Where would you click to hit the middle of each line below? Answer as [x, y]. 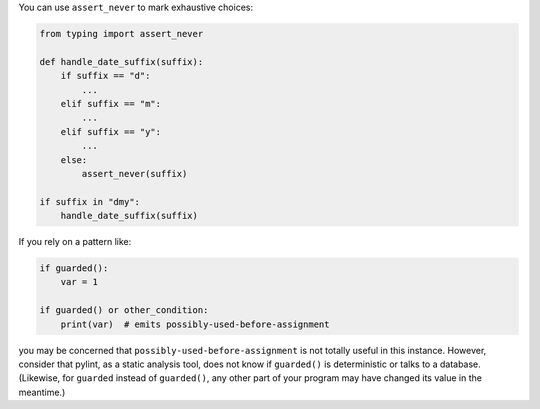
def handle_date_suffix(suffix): [121, 61]
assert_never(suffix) [134, 173]
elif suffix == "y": [111, 131]
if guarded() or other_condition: [124, 310]
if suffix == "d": [105, 76]
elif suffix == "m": [111, 103]
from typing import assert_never [121, 33]
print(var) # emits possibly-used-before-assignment [195, 324]
